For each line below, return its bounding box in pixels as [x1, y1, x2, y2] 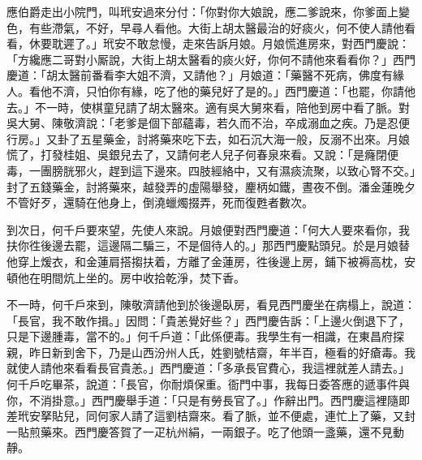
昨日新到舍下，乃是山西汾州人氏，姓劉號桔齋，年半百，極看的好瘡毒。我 [28, 343, 416, 360]
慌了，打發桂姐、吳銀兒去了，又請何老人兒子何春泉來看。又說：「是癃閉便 [6, 146, 398, 163]
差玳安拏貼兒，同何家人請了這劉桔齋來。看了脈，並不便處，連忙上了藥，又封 [6, 407, 416, 424]
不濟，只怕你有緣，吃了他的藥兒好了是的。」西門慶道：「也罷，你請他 [51, 82, 416, 99]
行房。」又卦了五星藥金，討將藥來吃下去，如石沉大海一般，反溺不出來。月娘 [6, 130, 410, 147]
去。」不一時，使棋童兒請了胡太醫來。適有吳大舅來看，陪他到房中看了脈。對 [6, 98, 410, 115]
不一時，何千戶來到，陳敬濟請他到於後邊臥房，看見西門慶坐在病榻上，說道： [6, 296, 416, 313]
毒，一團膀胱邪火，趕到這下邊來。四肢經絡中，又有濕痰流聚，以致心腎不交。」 [6, 161, 416, 178]
